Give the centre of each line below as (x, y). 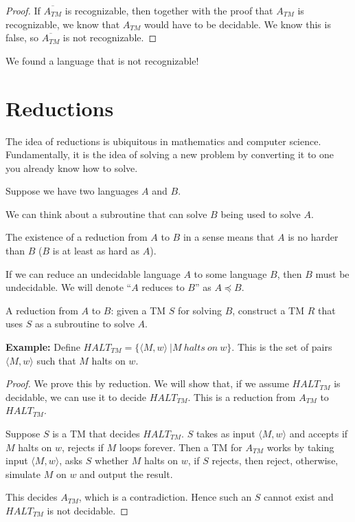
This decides (32, 497)
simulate (23, 474)
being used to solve (261, 214)
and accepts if (319, 433)
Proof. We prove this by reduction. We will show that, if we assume (147, 383)
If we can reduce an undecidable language (93, 273)
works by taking (300, 447)
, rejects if (83, 447)
